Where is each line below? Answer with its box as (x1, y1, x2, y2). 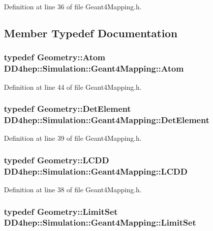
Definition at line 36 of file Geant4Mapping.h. (4, 1, 142, 11)
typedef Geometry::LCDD (4, 154, 109, 166)
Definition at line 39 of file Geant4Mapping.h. (4, 133, 142, 143)
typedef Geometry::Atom (4, 51, 106, 63)
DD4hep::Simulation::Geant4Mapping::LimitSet (4, 216, 196, 229)
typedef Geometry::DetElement (4, 103, 131, 115)
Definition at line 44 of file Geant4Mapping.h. (4, 81, 142, 92)
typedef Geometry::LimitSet (4, 205, 118, 217)
